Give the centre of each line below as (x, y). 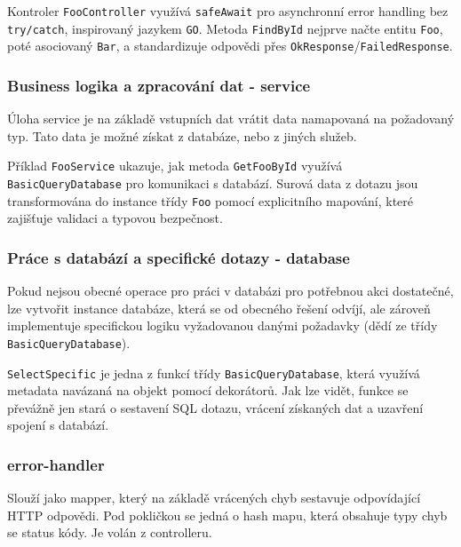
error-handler (56, 464)
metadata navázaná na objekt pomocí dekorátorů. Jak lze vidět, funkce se (208, 390)
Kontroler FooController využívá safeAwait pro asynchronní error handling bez (228, 11)
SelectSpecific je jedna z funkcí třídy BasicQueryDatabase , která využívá (214, 373)
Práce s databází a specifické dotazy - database (179, 257)
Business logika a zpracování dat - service (159, 85)
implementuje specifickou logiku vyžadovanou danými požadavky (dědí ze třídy (223, 325)
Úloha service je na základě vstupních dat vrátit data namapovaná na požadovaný (231, 119)
